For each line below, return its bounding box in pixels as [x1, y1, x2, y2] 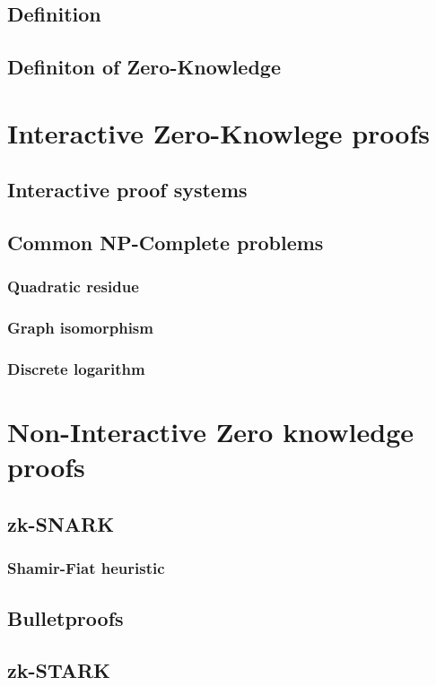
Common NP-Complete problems [7, 229, 324, 256]
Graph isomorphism [7, 317, 153, 339]
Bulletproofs [7, 604, 124, 631]
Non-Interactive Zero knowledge [7, 413, 414, 450]
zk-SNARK [7, 509, 115, 537]
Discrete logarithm [7, 358, 145, 380]
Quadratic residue [7, 275, 139, 298]
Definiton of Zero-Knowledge [7, 53, 281, 81]
